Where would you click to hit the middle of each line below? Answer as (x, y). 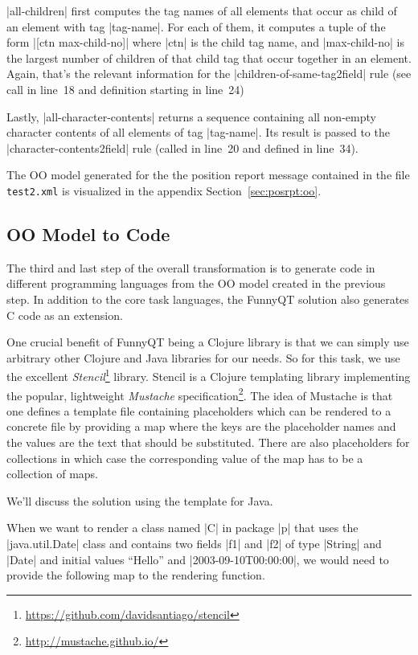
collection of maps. (53, 474)
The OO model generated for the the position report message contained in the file (208, 175)
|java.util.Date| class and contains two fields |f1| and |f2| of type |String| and (194, 544)
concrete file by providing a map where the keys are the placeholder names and (201, 426)
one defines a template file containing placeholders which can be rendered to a (199, 410)
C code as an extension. (65, 315)
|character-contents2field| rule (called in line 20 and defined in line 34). (182, 147)
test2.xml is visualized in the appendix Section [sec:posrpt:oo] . (164, 190)
